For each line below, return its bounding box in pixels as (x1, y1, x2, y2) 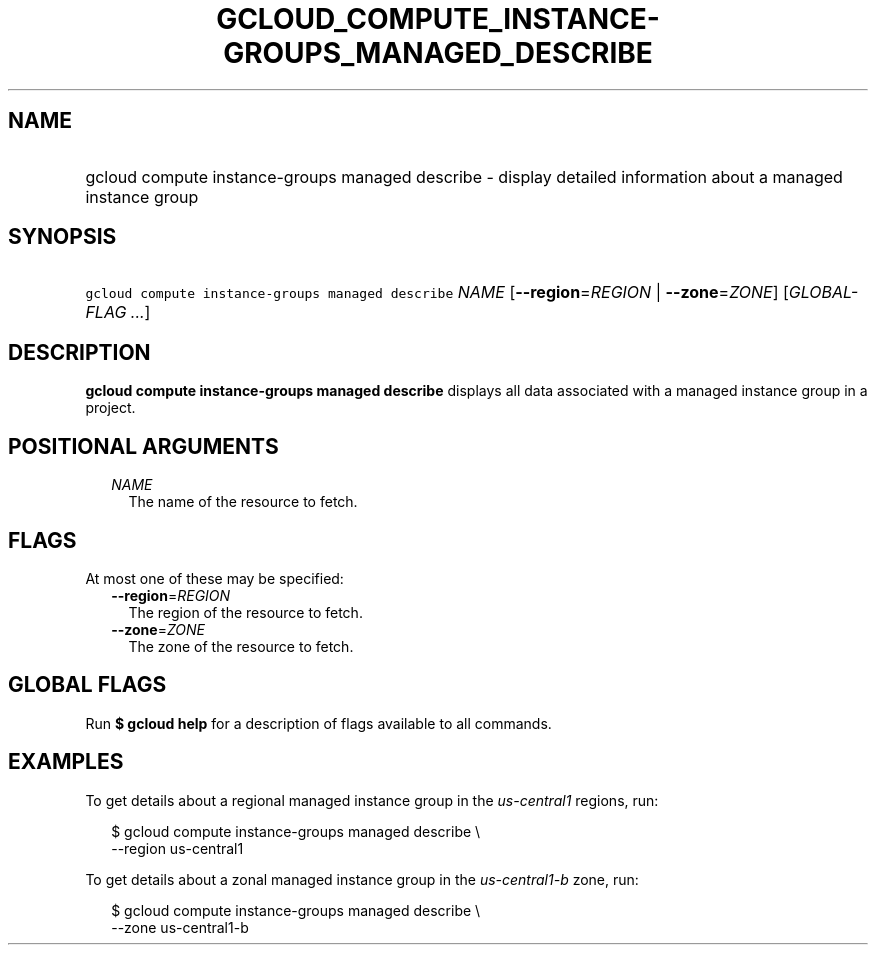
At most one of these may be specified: (85, 569, 344, 587)
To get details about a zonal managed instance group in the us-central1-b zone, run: (85, 870, 639, 888)
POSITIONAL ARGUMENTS (8, 433, 279, 459)
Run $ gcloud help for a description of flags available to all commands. (85, 714, 552, 732)
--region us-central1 (111, 839, 244, 857)
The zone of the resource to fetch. (128, 637, 354, 655)
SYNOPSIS (8, 224, 117, 250)
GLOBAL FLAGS (8, 672, 167, 698)
